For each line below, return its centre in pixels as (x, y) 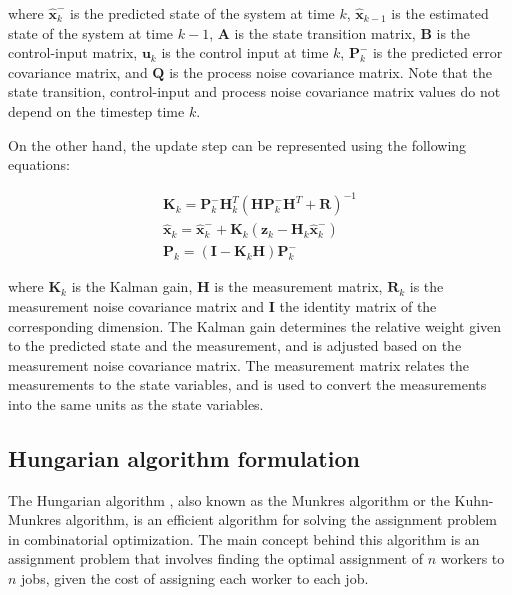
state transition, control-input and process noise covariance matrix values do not (254, 91)
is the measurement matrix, (298, 286)
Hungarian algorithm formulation (184, 457)
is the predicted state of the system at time (202, 13)
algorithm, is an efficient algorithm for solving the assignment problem (281, 519)
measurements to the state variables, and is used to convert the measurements (247, 384)
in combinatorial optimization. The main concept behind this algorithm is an (244, 538)
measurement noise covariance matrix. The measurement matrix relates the (238, 364)
